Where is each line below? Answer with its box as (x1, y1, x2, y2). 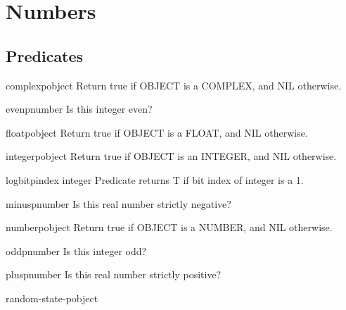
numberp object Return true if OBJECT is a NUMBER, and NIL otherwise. (6, 220, 333, 235)
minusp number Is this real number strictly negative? (6, 196, 231, 211)
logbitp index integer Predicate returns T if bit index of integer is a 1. (6, 172, 304, 187)
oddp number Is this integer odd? (6, 243, 147, 258)
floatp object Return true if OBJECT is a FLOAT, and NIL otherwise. (6, 125, 308, 139)
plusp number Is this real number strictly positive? (6, 267, 222, 282)
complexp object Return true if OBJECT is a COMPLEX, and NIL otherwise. (6, 77, 342, 92)
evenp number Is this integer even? (6, 101, 153, 116)
